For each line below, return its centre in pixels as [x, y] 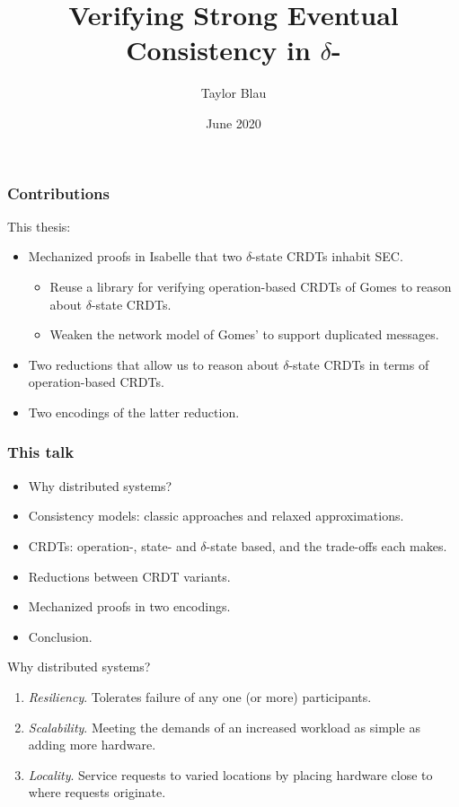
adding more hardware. [92, 745]
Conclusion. [60, 636]
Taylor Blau [234, 93]
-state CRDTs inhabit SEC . [327, 256]
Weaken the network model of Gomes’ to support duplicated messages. [244, 334]
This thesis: [39, 226]
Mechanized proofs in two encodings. [129, 606]
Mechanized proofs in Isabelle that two [135, 256]
